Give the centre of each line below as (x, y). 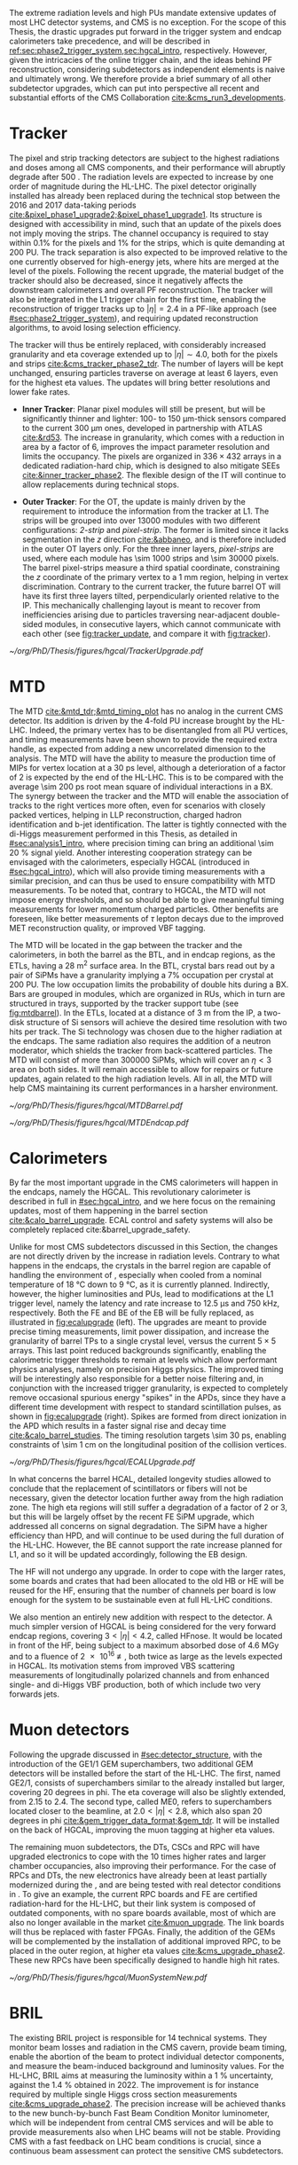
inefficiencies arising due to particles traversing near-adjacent (136, 615)
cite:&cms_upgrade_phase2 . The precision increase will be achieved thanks (148, 2104)
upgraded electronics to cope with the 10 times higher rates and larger (138, 1856)
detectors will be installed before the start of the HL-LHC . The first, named (145, 1774)
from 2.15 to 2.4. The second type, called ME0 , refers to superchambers (141, 1802)
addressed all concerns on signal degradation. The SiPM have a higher (138, 1526)
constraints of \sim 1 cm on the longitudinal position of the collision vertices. (148, 1445)
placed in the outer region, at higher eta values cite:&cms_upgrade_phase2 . (147, 1951)
